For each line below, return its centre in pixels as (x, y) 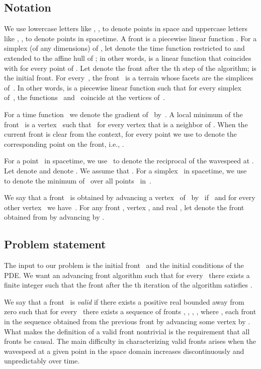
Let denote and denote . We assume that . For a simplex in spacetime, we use (125, 170)
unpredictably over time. (42, 361)
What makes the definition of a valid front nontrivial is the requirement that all (127, 331)
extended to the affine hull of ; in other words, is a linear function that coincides (128, 58)
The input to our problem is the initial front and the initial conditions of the (124, 265)
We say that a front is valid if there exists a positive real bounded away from (124, 301)
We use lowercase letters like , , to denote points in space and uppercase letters (126, 28)
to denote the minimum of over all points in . (78, 180)
